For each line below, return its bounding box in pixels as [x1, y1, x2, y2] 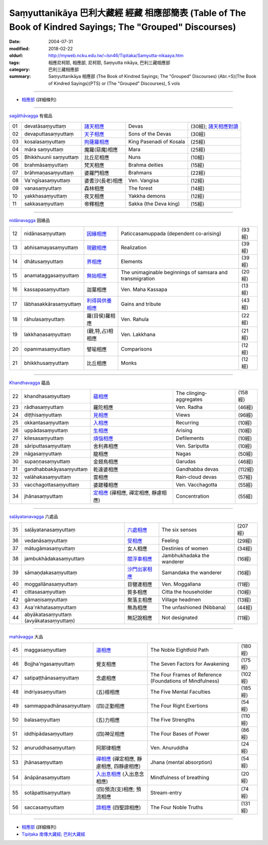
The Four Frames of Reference [150, 671, 222, 678]
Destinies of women [161, 545, 208, 552]
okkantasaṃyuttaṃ [24, 419, 69, 426]
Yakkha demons [128, 192, 166, 199]
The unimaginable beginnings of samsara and [121, 269, 228, 276]
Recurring [176, 419, 199, 426]
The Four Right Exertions [150, 702, 208, 709]
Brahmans [128, 169, 152, 176]
